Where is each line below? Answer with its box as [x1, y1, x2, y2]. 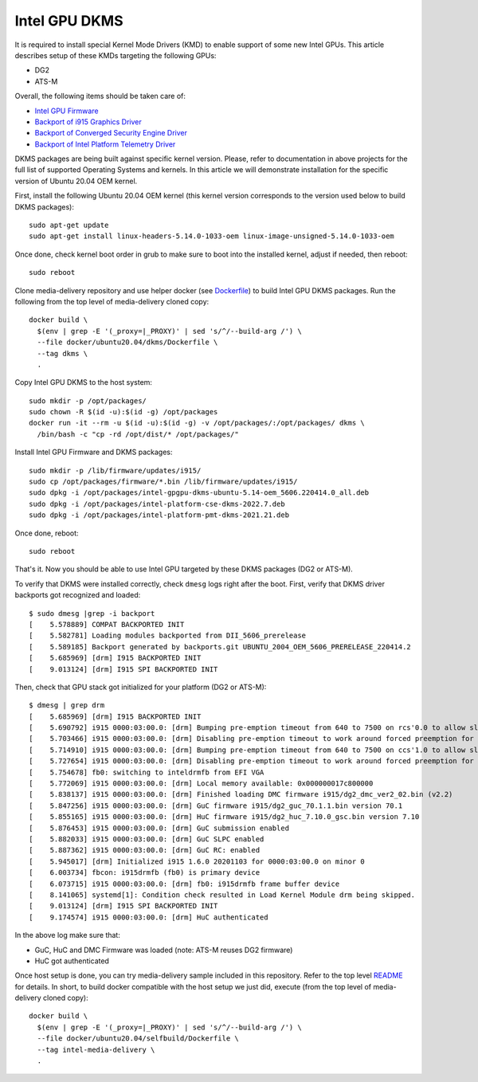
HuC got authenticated [34, 956, 109, 966]
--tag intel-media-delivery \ [37, 1045, 155, 1054]
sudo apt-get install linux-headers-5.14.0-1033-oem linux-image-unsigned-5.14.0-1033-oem [29, 232, 394, 241]
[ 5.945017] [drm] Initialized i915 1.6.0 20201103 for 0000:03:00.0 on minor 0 [29, 857, 366, 866]
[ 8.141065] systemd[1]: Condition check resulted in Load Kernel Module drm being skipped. [29, 890, 416, 900]
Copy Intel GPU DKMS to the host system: [14, 378, 153, 387]
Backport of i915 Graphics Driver [34, 116, 143, 127]
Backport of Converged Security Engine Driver [34, 128, 187, 138]
